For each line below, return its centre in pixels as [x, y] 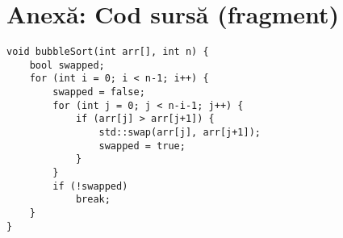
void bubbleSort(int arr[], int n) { [108, 52]
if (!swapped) [90, 186]
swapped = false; [99, 92]
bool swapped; [67, 65]
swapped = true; [142, 146]
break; [93, 200]
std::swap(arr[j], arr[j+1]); [180, 133]
